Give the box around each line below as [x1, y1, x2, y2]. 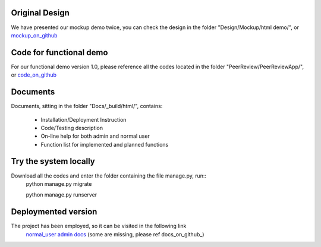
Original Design [11, 8, 70, 18]
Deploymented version [11, 207, 97, 217]
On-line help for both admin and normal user [40, 132, 150, 140]
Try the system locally [11, 156, 95, 166]
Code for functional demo [11, 47, 108, 58]
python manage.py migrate [26, 180, 92, 187]
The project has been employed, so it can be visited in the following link [11, 223, 187, 230]
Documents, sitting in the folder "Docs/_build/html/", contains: [11, 103, 163, 110]
